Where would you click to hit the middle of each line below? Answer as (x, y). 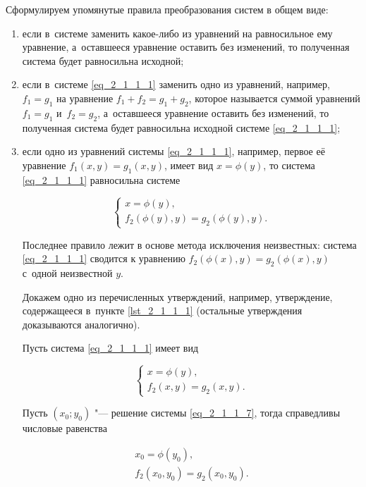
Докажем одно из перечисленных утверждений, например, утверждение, (177, 296)
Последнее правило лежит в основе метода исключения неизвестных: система (189, 244)
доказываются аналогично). (81, 324)
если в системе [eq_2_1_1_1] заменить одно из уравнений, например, (176, 84)
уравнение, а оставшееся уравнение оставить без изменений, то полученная (186, 47)
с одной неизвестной (67, 272)
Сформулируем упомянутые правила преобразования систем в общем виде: (167, 9)
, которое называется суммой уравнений (274, 98)
